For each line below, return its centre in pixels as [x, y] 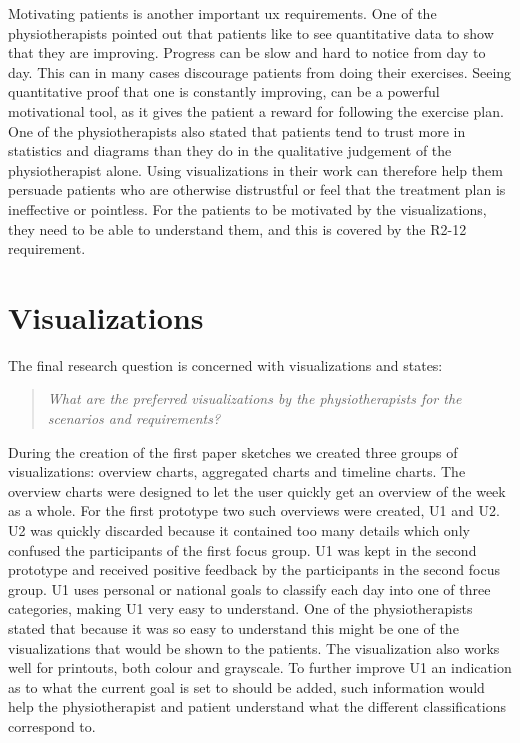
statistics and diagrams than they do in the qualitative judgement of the [230, 150]
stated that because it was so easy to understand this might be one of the [233, 627]
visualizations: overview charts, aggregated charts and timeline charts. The [237, 471]
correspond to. [52, 725]
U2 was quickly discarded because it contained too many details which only [239, 530]
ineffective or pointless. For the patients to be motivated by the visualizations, [247, 208]
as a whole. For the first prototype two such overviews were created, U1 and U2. [254, 510]
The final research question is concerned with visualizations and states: [225, 364]
